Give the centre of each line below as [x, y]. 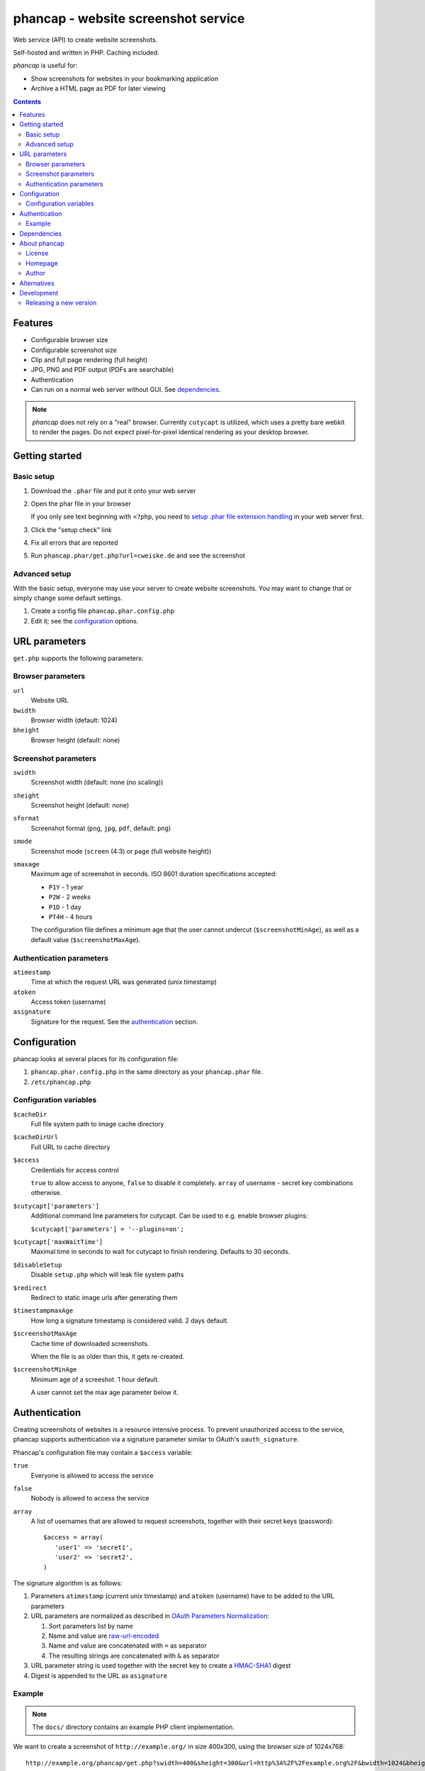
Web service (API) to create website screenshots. [85, 40]
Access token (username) [68, 1002]
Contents [27, 101]
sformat [27, 819]
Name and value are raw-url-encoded [104, 1636]
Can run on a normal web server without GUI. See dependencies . [126, 390]
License [37, 253]
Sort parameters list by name [91, 1626]
